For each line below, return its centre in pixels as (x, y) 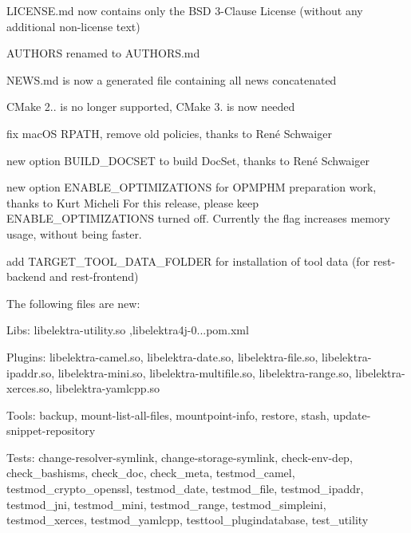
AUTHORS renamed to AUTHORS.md (103, 53)
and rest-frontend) (94, 276)
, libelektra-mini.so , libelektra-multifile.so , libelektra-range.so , (202, 372)
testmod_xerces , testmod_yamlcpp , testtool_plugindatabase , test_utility (188, 520)
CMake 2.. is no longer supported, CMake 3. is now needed (151, 107)
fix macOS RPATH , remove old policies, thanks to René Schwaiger (169, 133)
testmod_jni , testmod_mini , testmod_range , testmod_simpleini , (166, 504)
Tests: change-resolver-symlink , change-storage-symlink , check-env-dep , (180, 457)
